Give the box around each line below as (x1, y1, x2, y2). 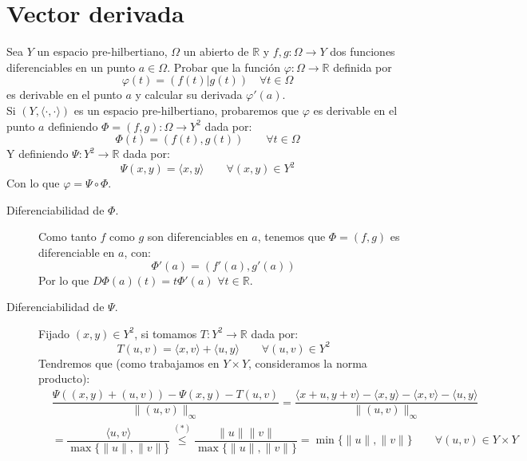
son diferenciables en (147, 228, 248, 245)
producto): (38, 370, 90, 387)
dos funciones (330, 43, 395, 60)
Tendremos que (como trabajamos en (38, 354, 220, 371)
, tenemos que (257, 228, 326, 245)
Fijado (38, 325, 70, 341)
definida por (333, 58, 392, 75)
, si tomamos (134, 325, 197, 341)
